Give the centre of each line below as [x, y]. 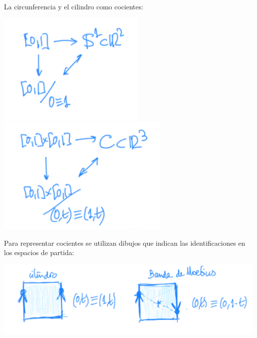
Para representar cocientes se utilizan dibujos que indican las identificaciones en [125, 243]
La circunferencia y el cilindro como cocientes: [74, 6]
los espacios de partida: [39, 252]
